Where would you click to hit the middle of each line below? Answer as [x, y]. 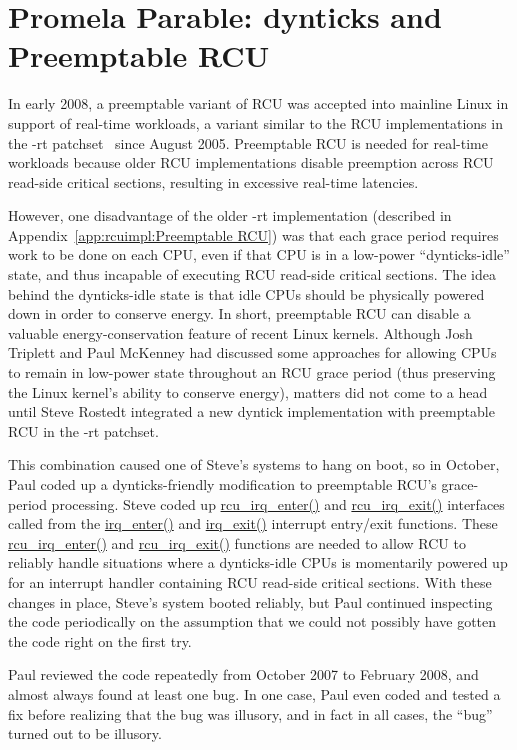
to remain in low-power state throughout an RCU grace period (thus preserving [252, 372]
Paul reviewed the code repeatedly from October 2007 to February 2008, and [243, 674]
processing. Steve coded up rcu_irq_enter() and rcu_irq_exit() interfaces [278, 503]
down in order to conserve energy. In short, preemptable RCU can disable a [239, 313]
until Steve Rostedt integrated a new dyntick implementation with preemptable [251, 411]
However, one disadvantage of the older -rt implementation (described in [230, 215]
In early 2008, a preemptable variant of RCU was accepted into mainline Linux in [258, 103]
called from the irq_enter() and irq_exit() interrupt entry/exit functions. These [253, 523]
